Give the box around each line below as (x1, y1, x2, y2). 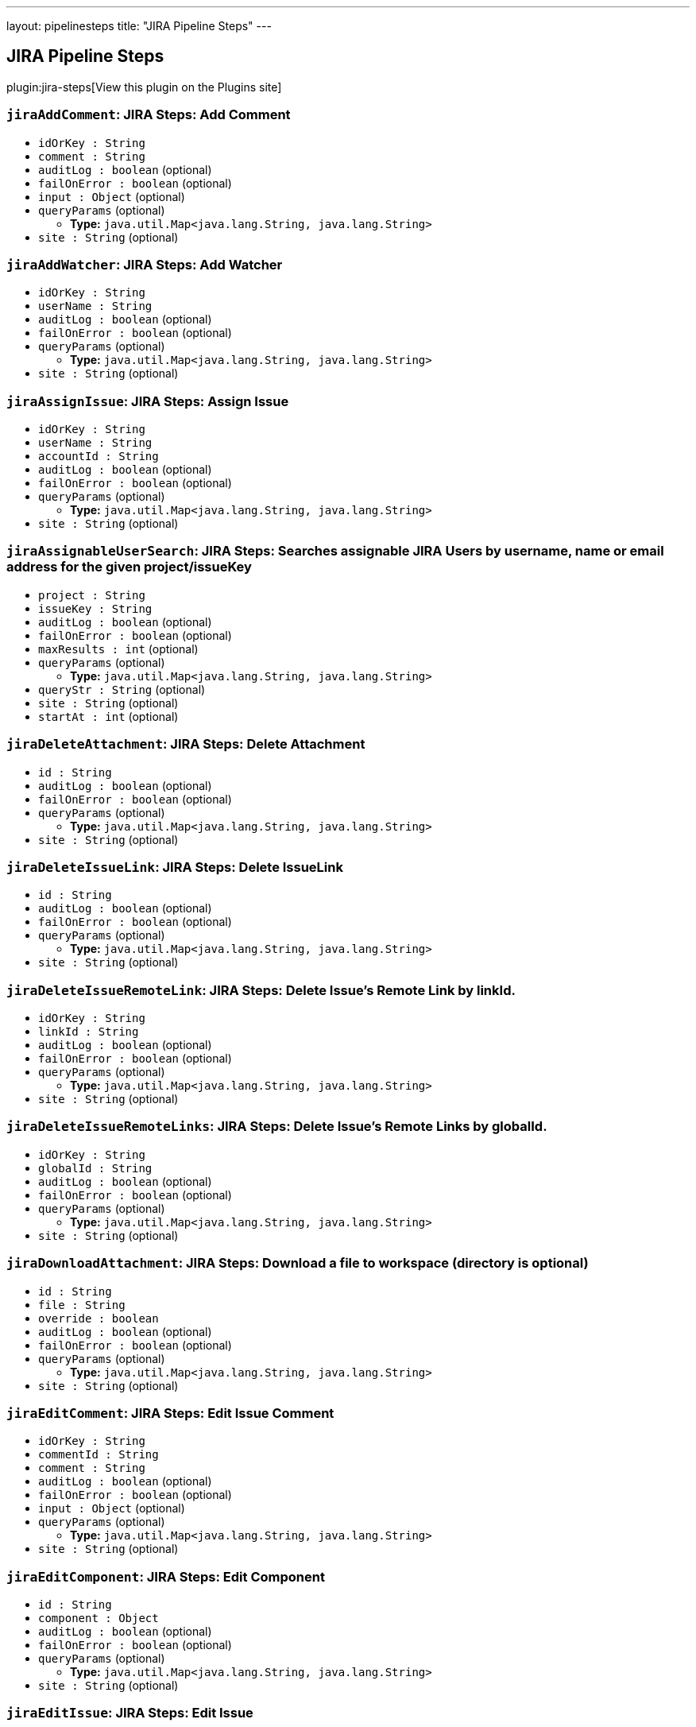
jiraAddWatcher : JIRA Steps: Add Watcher (6, 256, 283, 273)
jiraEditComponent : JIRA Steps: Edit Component (6, 1568, 325, 1585)
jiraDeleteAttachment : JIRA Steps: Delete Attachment (6, 736, 365, 753)
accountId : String (38, 450, 159, 463)
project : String (38, 588, 145, 602)
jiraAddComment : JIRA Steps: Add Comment (6, 106, 291, 123)
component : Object (38, 1612, 159, 1625)
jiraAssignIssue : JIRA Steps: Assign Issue (6, 393, 289, 409)
